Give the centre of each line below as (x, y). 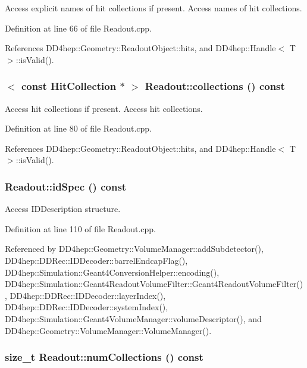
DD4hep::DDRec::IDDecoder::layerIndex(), (88, 295)
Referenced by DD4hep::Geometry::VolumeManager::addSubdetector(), (134, 249)
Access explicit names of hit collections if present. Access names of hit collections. (153, 8)
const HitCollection (69, 86)
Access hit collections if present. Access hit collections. (104, 108)
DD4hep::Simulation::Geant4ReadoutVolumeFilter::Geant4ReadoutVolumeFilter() (154, 284)
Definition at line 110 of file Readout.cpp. (80, 228)
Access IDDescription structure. (63, 209)
